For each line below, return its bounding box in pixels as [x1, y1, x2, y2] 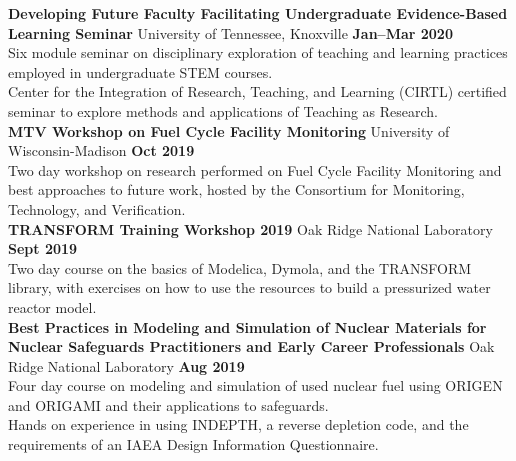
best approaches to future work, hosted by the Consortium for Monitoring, [8, 179, 465, 200]
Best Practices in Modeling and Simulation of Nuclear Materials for [8, 316, 487, 337]
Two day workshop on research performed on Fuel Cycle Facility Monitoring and [8, 159, 502, 180]
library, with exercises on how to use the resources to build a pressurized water [8, 277, 491, 298]
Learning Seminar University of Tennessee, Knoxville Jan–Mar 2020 [8, 22, 453, 43]
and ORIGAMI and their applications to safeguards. [8, 394, 329, 415]
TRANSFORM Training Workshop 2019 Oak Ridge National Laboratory [8, 218, 493, 239]
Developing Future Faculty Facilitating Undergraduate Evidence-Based [8, 3, 508, 23]
